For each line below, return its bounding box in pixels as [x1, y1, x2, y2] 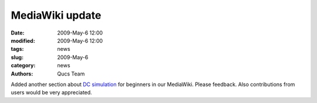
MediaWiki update [11, 9, 102, 22]
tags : [11, 46, 24, 53]
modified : [11, 37, 35, 44]
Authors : [11, 70, 33, 77]
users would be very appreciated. [11, 89, 92, 96]
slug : [11, 53, 23, 61]
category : [11, 62, 36, 69]
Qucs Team [57, 70, 85, 77]
